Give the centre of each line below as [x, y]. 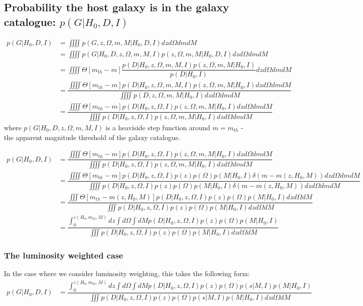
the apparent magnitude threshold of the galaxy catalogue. [92, 137]
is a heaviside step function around [158, 127]
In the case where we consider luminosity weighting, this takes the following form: [127, 273]
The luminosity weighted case [64, 255]
